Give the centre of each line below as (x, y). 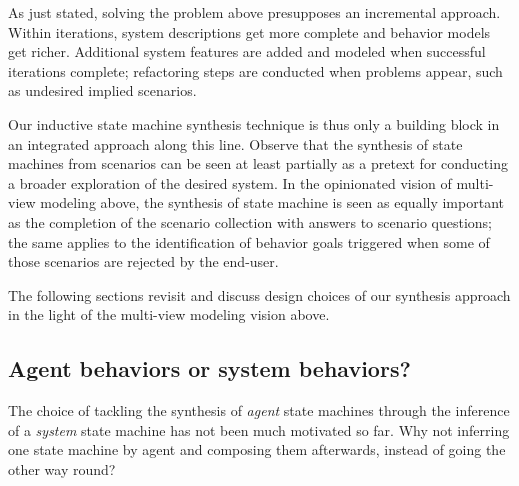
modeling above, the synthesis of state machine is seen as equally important (272, 202)
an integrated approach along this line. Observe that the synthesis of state (235, 143)
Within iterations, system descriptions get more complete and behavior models (249, 31)
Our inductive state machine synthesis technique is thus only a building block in (254, 123)
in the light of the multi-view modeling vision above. (169, 314)
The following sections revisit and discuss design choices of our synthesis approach (259, 294)
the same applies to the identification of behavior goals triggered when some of (249, 241)
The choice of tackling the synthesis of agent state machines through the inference (259, 410)
